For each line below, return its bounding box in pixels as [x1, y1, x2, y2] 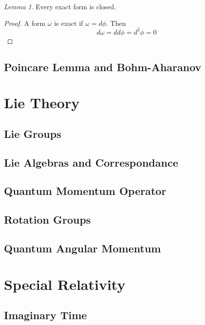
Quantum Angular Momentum [4, 240, 161, 255]
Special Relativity [4, 274, 126, 294]
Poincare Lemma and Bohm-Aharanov [4, 59, 202, 74]
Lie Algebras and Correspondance [4, 154, 178, 170]
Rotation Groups [4, 212, 91, 227]
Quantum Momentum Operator [4, 183, 167, 198]
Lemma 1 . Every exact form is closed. [4, 1, 116, 11]
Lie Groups [4, 126, 61, 141]
